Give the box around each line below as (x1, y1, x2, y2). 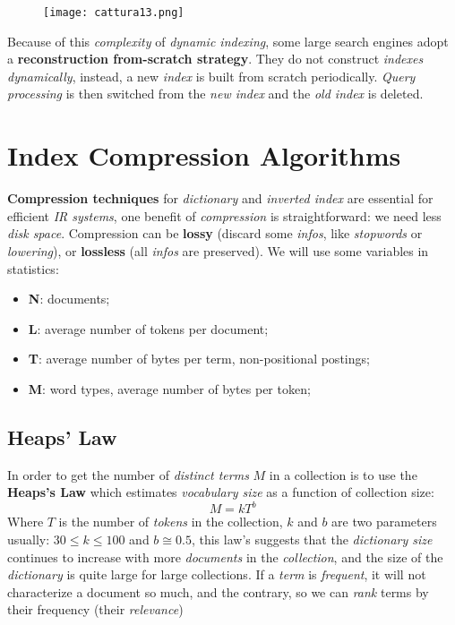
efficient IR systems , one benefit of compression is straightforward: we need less (7, 206, 442, 225)
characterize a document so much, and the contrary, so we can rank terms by (7, 582, 429, 601)
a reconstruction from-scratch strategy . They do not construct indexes (7, 49, 424, 68)
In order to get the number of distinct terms (7, 465, 249, 484)
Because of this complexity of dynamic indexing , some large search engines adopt (7, 31, 449, 50)
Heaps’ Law (7, 423, 117, 450)
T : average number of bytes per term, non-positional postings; (28, 349, 370, 368)
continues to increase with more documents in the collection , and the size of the (7, 547, 443, 566)
